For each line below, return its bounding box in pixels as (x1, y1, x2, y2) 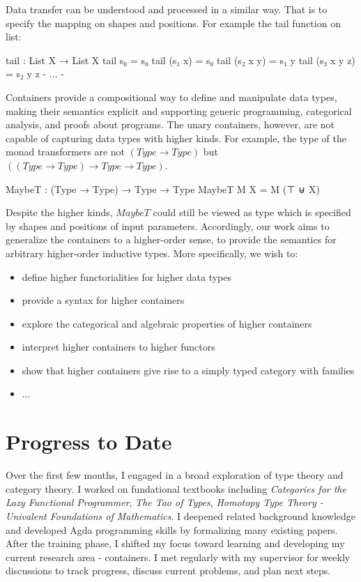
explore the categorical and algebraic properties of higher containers (22, 316, 312, 330)
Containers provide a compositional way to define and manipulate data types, (6, 89, 337, 104)
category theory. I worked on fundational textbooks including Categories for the (6, 481, 346, 496)
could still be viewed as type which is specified (153, 205, 351, 220)
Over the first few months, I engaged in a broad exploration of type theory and (6, 468, 344, 482)
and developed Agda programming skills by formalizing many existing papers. (6, 522, 338, 537)
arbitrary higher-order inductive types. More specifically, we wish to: (6, 245, 298, 260)
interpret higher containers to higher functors (22, 339, 215, 354)
